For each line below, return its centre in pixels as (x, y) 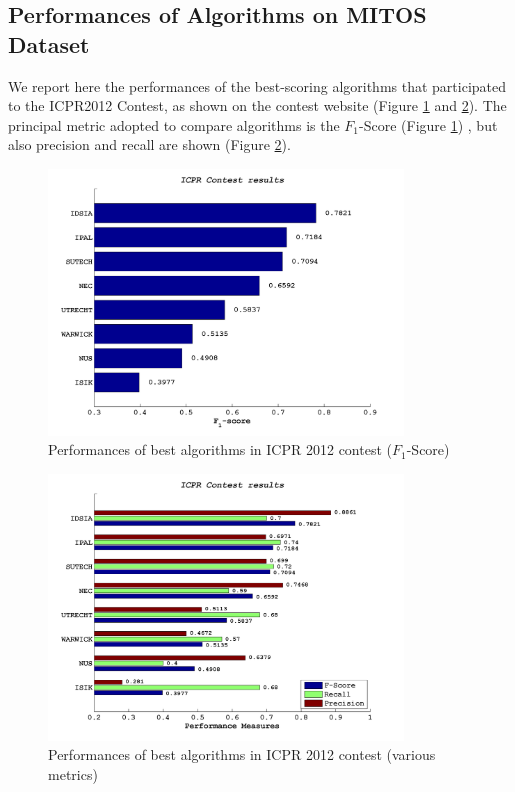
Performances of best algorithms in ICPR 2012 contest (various (242, 754)
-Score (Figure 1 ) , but (428, 124)
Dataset (49, 43)
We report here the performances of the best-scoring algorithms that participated (257, 85)
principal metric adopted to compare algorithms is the (174, 124)
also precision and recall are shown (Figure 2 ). (149, 144)
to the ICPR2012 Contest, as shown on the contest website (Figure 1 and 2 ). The (257, 105)
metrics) (73, 773)
